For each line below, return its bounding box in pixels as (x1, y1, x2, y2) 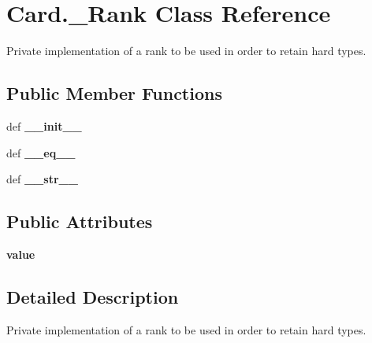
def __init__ (6, 117, 82, 134)
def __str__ (6, 171, 78, 187)
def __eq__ (6, 144, 76, 160)
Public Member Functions (6, 81, 222, 105)
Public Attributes (6, 209, 153, 234)
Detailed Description (6, 284, 179, 308)
